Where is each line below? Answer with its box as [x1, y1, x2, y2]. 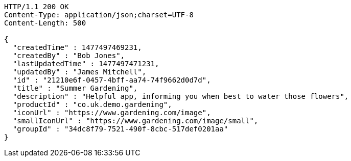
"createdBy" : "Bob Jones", [12, 51, 125, 60]
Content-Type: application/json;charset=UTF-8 [4, 11, 194, 19]
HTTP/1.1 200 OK [4, 3, 69, 11]
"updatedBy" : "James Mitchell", [12, 68, 147, 76]
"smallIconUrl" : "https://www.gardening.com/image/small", [12, 117, 259, 125]
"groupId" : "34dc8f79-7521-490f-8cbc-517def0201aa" [12, 125, 228, 133]
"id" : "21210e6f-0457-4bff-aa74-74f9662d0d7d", [12, 76, 211, 84]
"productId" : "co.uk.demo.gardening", [12, 100, 172, 109]
